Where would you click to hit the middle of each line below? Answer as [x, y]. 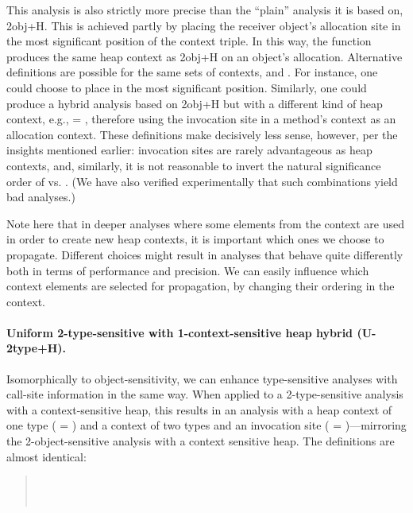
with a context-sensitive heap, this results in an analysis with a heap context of [199, 409]
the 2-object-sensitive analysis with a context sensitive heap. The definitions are [201, 441]
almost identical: [46, 456]
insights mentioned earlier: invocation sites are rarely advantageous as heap [189, 150]
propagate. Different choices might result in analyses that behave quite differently [205, 254]
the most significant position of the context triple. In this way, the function [189, 41]
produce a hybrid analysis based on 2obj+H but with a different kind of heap [195, 103]
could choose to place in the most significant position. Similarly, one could [187, 87]
